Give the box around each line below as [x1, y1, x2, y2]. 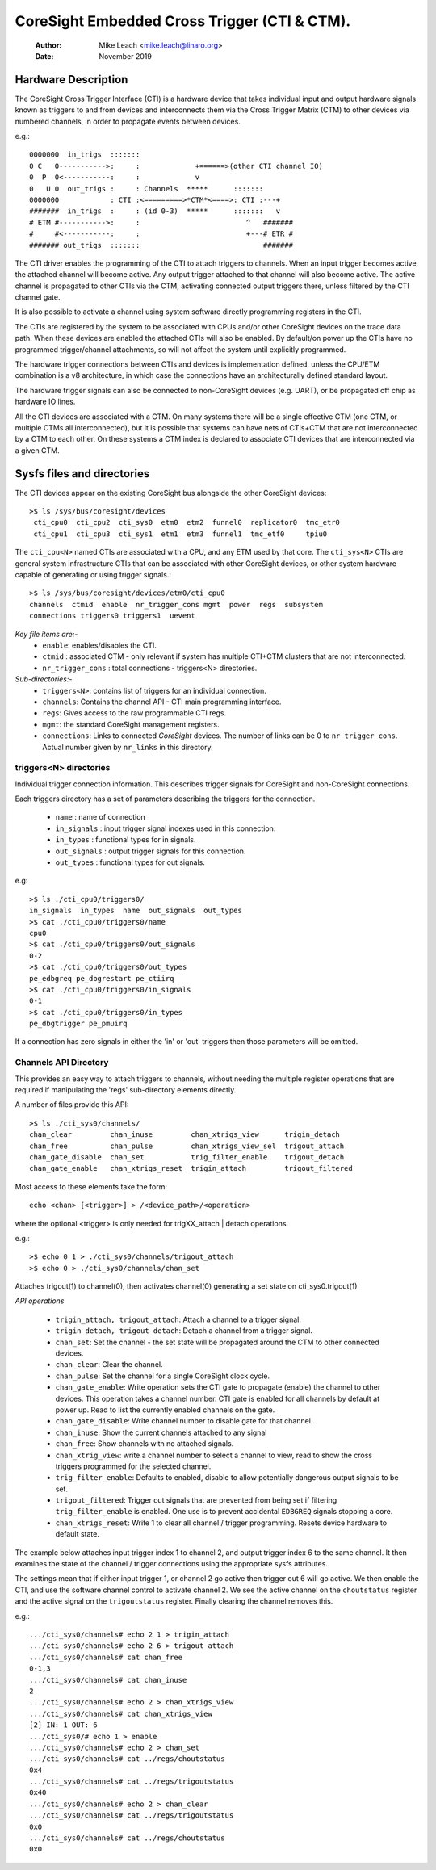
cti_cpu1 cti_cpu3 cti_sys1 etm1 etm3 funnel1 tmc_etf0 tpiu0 [33, 529, 328, 539]
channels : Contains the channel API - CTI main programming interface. [42, 697, 282, 706]
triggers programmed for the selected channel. [55, 1461, 212, 1471]
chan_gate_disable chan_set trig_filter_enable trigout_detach [29, 1152, 345, 1162]
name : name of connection [55, 812, 145, 822]
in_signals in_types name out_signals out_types [29, 906, 242, 916]
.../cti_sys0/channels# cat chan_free [29, 1652, 183, 1662]
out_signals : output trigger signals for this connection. [55, 846, 246, 856]
